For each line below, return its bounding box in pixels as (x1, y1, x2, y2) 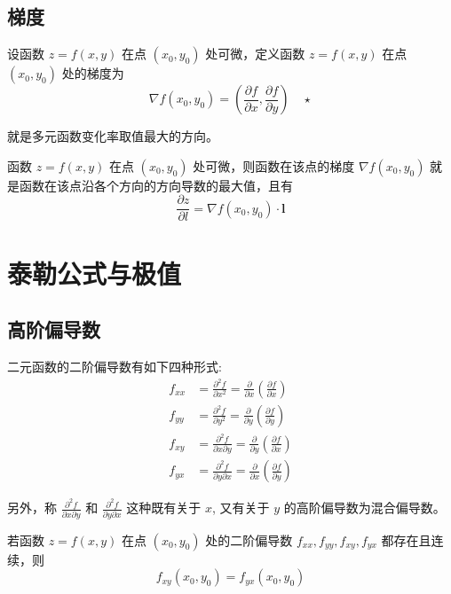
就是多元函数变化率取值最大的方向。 (7, 127, 218, 145)
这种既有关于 (126, 498, 202, 517)
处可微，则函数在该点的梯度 (193, 156, 355, 175)
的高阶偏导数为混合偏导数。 (283, 498, 446, 517)
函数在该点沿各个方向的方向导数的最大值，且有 (19, 176, 293, 194)
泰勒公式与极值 (7, 254, 182, 291)
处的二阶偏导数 (205, 530, 293, 549)
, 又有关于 (212, 498, 270, 517)
